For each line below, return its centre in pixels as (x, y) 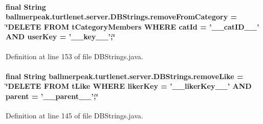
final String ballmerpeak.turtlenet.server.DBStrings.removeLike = (125, 76)
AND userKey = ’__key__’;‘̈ (60, 36)
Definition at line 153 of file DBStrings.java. (74, 56)
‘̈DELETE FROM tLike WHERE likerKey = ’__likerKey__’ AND (129, 86)
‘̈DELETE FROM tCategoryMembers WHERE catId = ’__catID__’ (133, 26)
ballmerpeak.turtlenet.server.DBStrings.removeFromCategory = (122, 17)
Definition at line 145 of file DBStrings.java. (74, 116)
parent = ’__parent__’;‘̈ (52, 96)
